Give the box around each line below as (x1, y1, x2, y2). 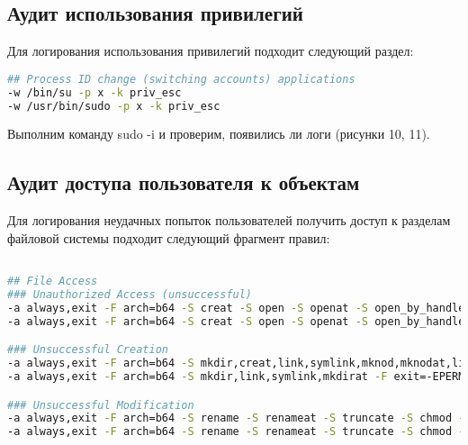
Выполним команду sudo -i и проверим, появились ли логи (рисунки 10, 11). (7, 124, 430, 143)
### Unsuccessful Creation (7, 343, 168, 357)
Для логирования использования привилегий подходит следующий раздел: (7, 41, 414, 60)
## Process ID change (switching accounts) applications (7, 72, 355, 86)
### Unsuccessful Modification (7, 398, 194, 412)
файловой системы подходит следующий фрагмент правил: (7, 228, 330, 247)
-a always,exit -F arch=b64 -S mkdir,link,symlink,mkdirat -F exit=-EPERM (7, 369, 465, 383)
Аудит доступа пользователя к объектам (7, 168, 360, 196)
